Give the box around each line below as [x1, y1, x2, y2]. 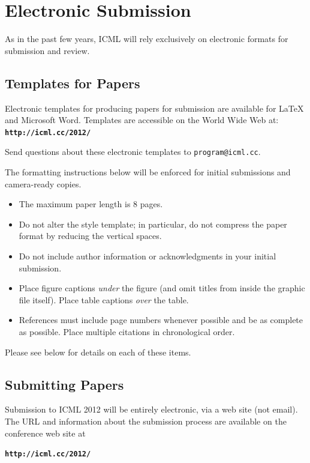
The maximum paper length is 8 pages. [19, 198, 163, 210]
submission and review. [5, 44, 90, 56]
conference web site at [5, 426, 86, 439]
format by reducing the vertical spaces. [19, 229, 162, 242]
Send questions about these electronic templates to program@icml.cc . [5, 145, 261, 158]
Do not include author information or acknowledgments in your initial [19, 249, 276, 262]
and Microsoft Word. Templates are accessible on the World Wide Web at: [5, 113, 279, 126]
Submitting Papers [5, 375, 124, 393]
